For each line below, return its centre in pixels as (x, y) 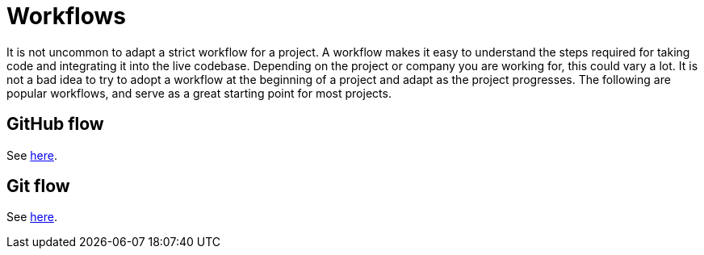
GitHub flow (55, 124)
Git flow (38, 186)
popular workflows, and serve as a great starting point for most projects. (199, 93)
